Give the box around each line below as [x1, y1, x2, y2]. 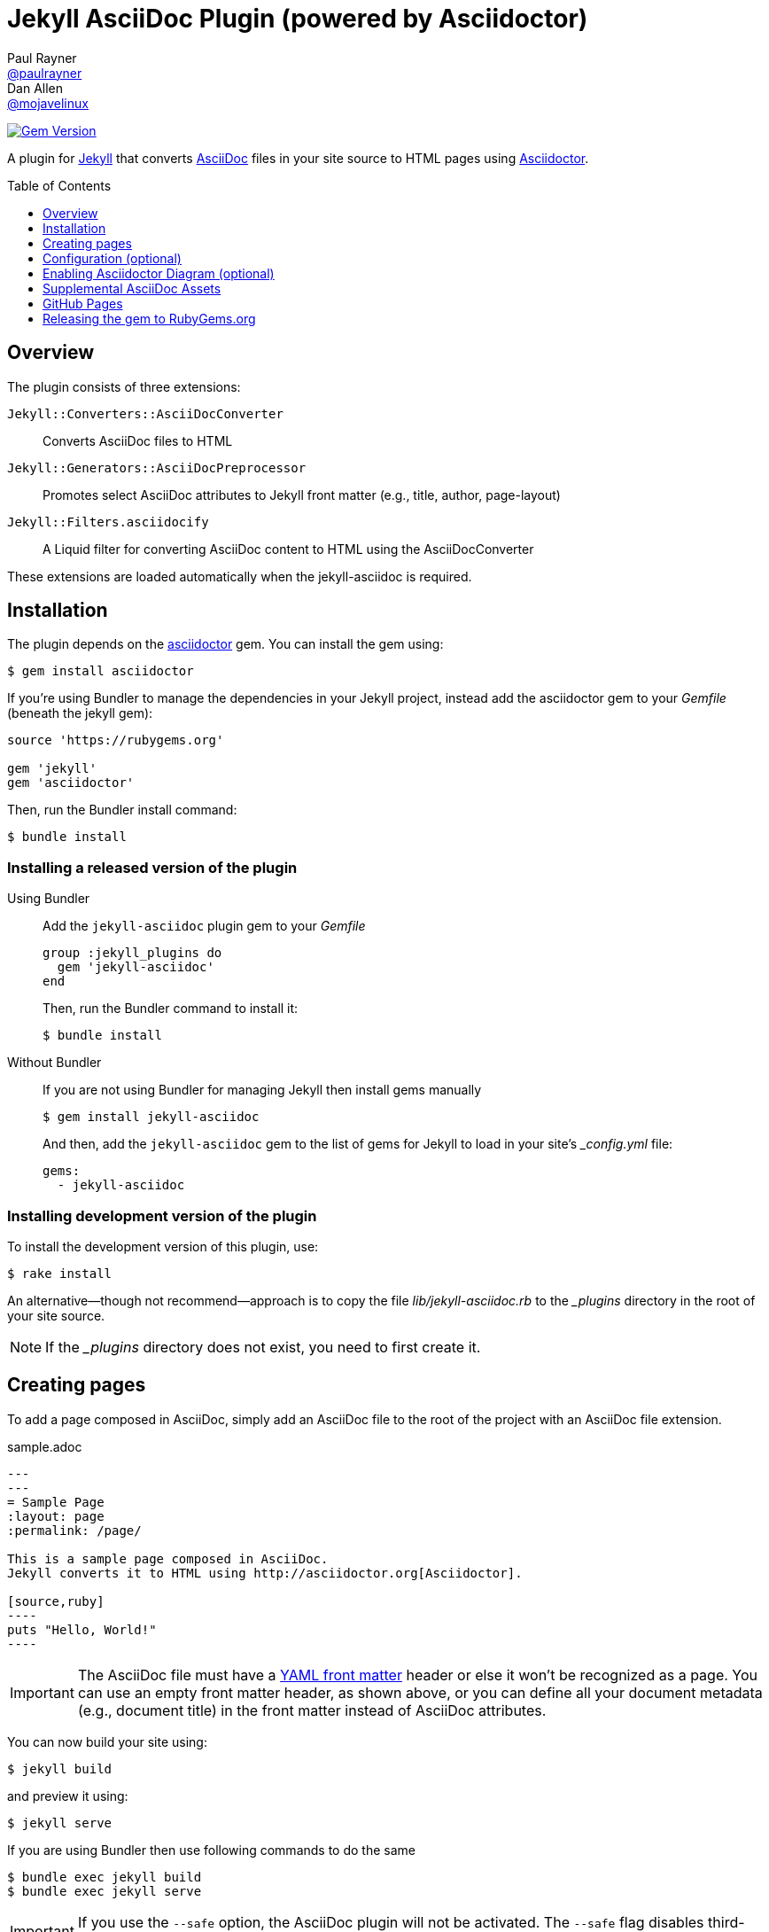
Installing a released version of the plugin [7, 858, 298, 876]
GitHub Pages [43, 295, 123, 311]
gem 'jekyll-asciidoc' [57, 960, 214, 975]
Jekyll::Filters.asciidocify [7, 514, 209, 529]
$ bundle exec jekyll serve [7, 1883, 202, 1898]
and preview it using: [7, 1788, 128, 1803]
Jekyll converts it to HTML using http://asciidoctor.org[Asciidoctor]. [7, 1565, 523, 1580]
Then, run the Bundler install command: [7, 802, 237, 818]
